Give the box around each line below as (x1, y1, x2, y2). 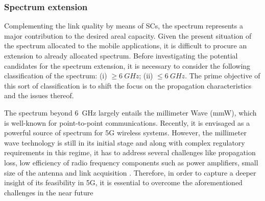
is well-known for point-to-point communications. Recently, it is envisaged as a (4, 117, 250, 128)
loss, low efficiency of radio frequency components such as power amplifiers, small (4, 157, 258, 167)
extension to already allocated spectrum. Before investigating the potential (4, 50, 238, 61)
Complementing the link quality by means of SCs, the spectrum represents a (4, 20, 243, 31)
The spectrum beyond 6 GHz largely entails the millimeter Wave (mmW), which (4, 107, 257, 118)
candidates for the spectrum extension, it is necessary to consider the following (4, 60, 251, 71)
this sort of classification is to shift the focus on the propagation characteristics (4, 80, 252, 91)
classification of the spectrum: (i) (4, 70, 107, 81)
